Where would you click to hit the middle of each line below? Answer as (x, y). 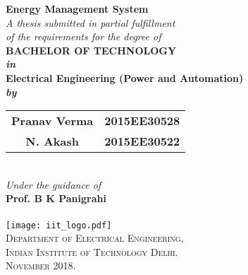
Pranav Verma (52, 121)
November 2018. (41, 265)
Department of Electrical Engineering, (95, 238)
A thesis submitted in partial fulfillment (91, 22)
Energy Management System (77, 8)
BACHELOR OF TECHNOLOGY (91, 50)
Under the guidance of (54, 184)
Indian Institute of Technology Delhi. (92, 251)
